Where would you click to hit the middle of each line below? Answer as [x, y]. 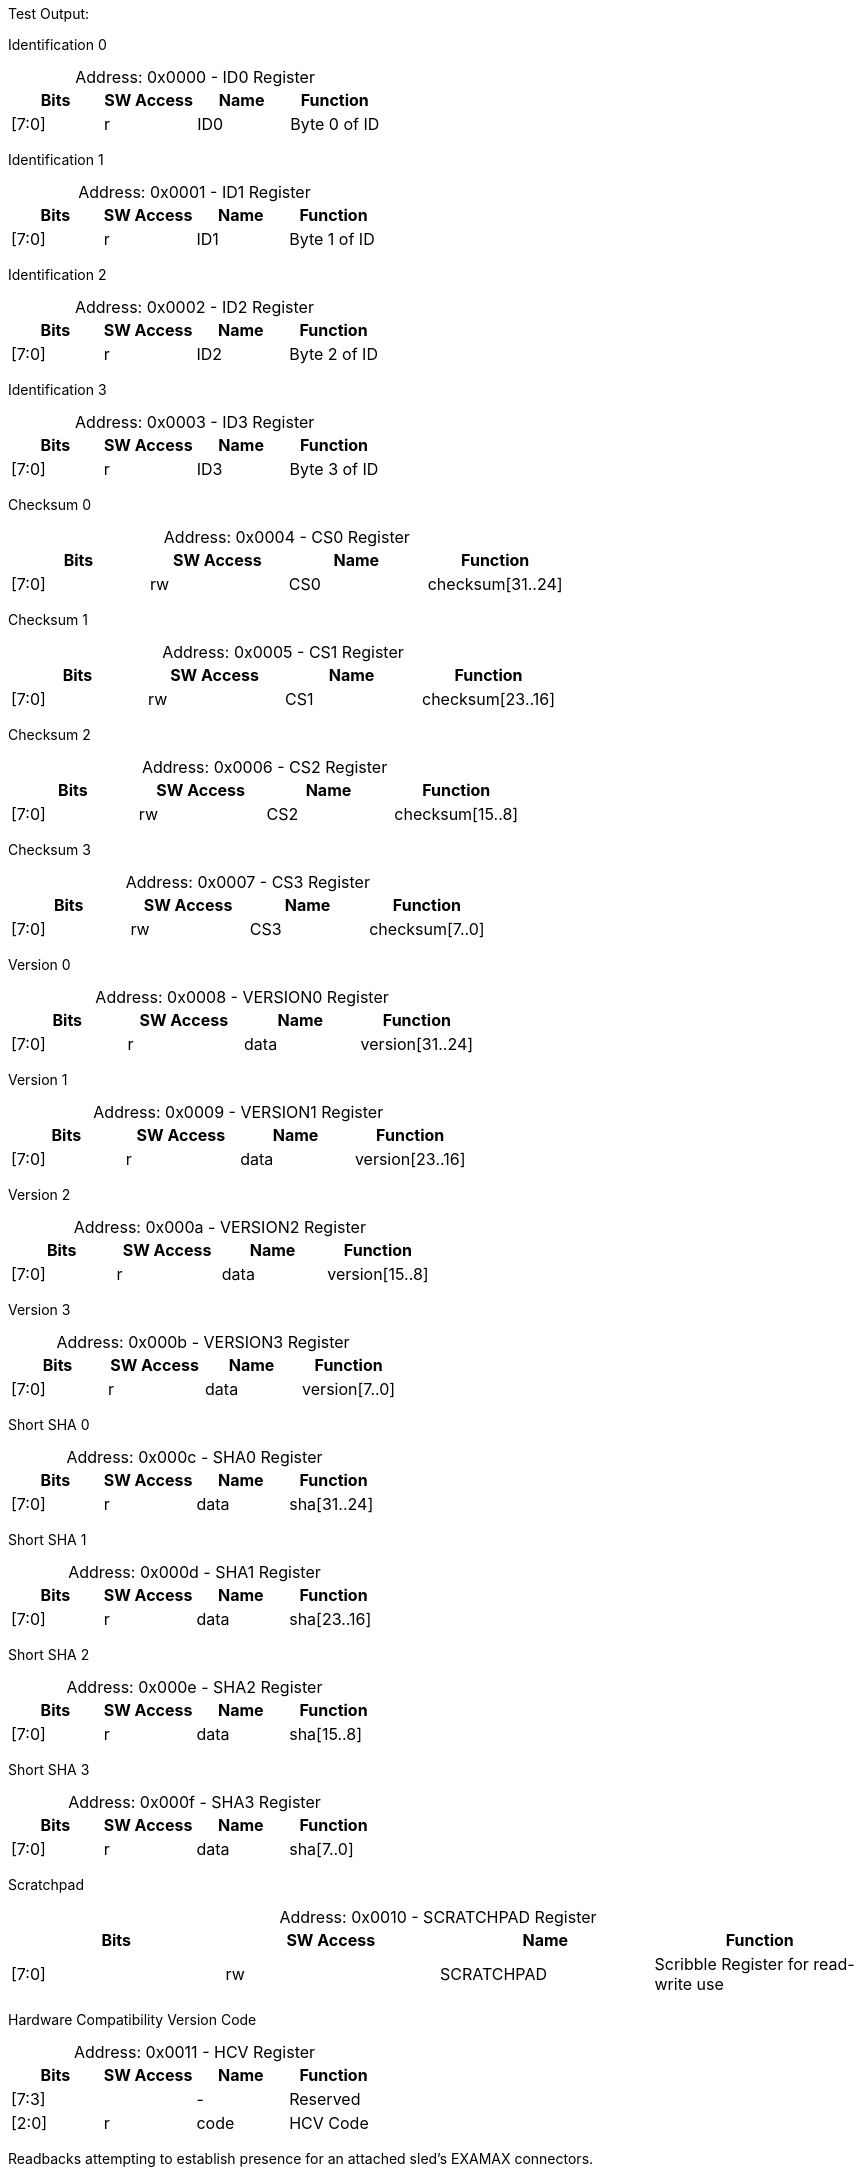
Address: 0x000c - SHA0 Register [194, 1457]
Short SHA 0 [49, 1424]
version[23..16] [410, 1159]
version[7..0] [349, 1389]
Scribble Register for [731, 1964]
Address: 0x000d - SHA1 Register [194, 1572]
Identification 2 [57, 274]
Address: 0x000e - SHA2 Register [194, 1687]
